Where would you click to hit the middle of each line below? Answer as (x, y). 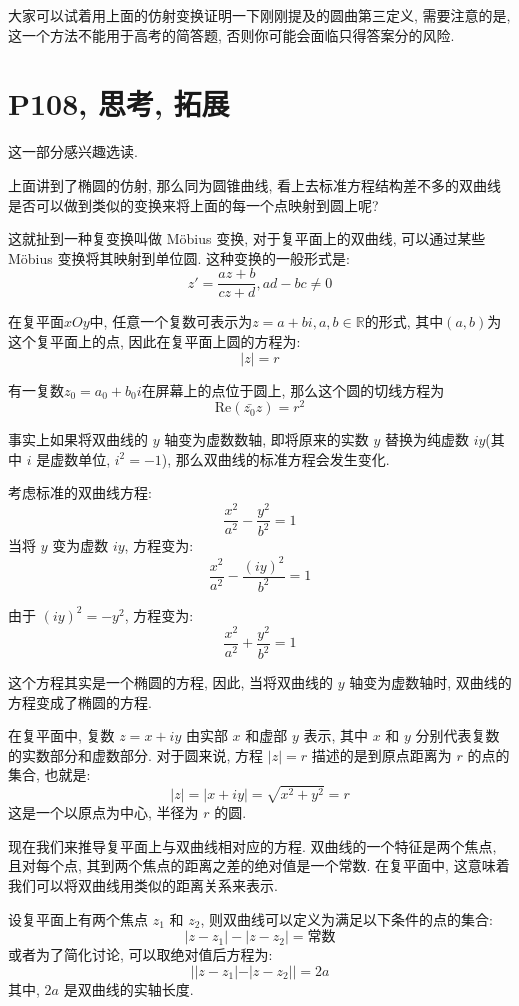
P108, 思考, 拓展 (119, 103)
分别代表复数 (457, 735)
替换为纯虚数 (426, 439)
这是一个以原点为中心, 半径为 (103, 812)
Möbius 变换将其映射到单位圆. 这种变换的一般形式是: (179, 257)
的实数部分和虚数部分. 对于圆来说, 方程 (136, 754)
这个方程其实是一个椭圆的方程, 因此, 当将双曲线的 (171, 682)
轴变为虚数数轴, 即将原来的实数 (266, 439)
